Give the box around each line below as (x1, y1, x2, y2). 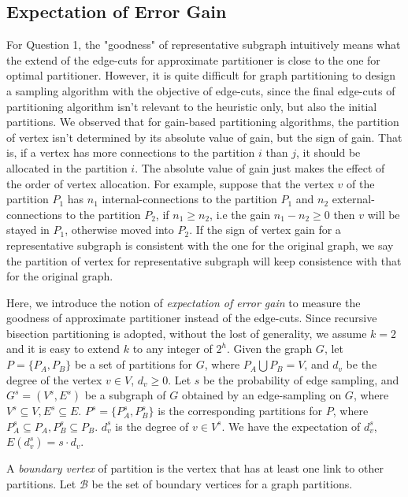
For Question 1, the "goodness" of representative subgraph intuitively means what (6, 36, 401, 53)
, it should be (295, 144, 361, 161)
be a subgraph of (84, 387, 166, 403)
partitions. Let (6, 476, 76, 492)
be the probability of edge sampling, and (203, 371, 399, 388)
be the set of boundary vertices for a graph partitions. (91, 476, 353, 492)
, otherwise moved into (65, 221, 174, 238)
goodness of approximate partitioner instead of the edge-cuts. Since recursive (6, 310, 377, 326)
